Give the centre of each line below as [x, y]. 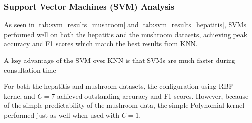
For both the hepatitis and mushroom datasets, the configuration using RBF [119, 86]
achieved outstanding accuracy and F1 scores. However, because [153, 95]
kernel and [20, 95]
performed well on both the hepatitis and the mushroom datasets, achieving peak [126, 34]
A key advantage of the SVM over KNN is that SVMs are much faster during [120, 60]
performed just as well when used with [62, 114]
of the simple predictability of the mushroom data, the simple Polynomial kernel [124, 105]
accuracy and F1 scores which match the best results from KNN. [101, 44]
